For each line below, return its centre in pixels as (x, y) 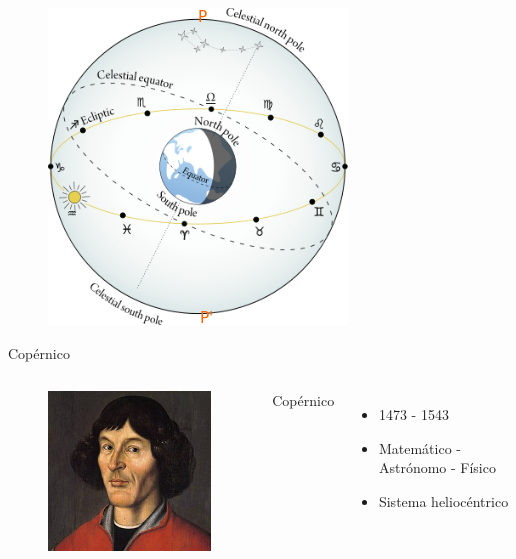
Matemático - (419, 447)
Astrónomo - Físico (437, 467)
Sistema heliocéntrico (443, 500)
